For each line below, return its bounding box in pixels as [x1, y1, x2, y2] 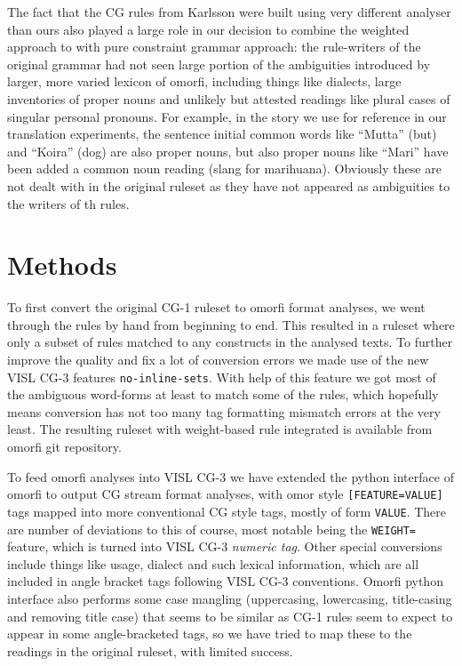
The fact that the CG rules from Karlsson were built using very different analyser [7, 3, 451, 20]
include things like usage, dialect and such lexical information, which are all [7, 554, 419, 573]
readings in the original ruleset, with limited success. [7, 641, 293, 660]
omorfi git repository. [7, 437, 122, 456]
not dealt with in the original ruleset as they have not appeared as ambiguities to [7, 176, 450, 195]
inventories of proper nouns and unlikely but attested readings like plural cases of [7, 89, 450, 108]
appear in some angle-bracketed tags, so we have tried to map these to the [7, 624, 412, 643]
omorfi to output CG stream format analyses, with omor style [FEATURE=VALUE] [7, 485, 443, 503]
